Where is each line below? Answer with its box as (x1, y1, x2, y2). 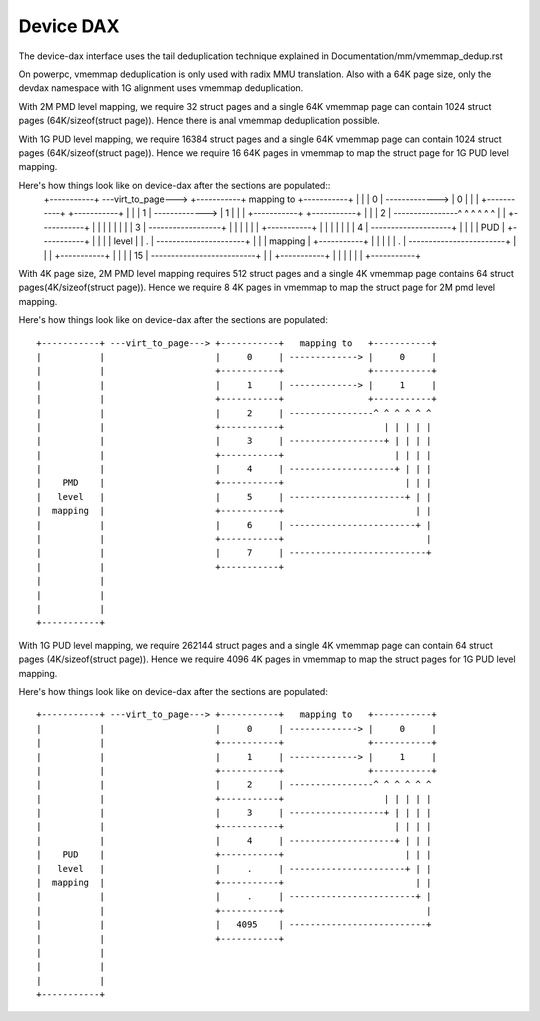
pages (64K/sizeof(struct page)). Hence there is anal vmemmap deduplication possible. (18, 115, 380, 127)
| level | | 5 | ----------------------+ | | (36, 491, 432, 502)
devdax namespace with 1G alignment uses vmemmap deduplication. (18, 82, 304, 94)
